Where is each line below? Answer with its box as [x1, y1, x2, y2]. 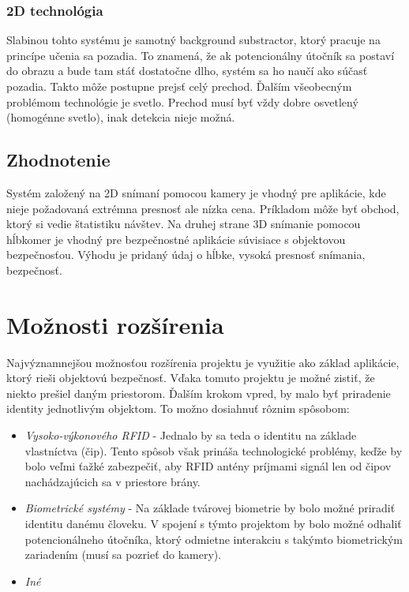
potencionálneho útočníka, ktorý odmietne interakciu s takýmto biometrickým [24, 530, 403, 547]
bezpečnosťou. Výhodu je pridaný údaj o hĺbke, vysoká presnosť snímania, [6, 246, 366, 263]
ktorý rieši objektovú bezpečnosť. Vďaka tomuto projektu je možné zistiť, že [6, 369, 375, 386]
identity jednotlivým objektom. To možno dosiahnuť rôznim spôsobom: [6, 400, 350, 417]
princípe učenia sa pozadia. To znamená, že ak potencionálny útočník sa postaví [6, 47, 395, 63]
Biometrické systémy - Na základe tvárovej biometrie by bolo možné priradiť [24, 500, 396, 516]
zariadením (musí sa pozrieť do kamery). [24, 546, 222, 563]
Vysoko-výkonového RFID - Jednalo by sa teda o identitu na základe [24, 427, 357, 444]
